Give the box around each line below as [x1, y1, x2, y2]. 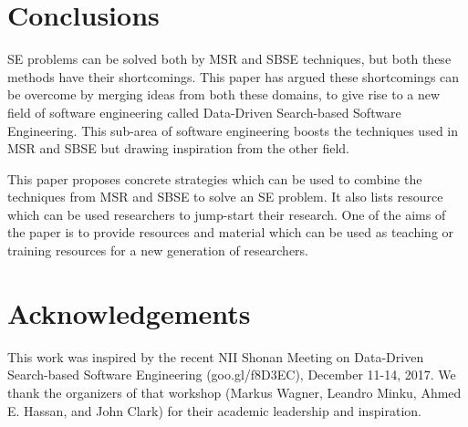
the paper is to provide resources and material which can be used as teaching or [7, 223, 454, 242]
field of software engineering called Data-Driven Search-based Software [7, 102, 401, 121]
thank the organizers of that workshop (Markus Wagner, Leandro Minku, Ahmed [7, 382, 462, 401]
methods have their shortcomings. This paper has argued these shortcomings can [7, 67, 460, 86]
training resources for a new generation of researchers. [7, 241, 308, 260]
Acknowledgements [7, 294, 251, 331]
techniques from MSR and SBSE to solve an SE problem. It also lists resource [7, 187, 443, 206]
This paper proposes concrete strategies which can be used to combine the [7, 169, 422, 188]
